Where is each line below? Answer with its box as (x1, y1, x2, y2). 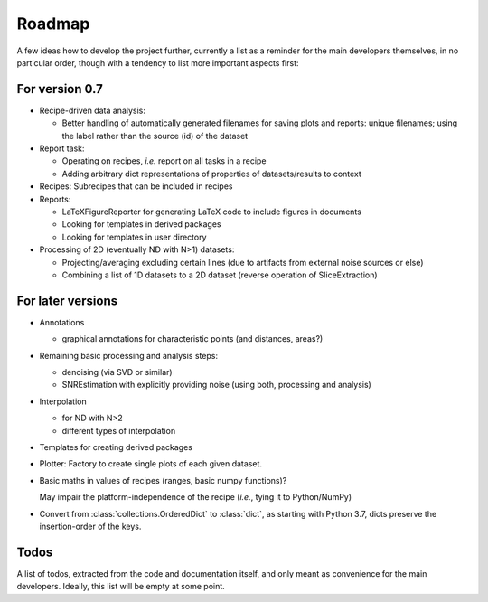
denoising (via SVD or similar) (61, 367, 173, 377)
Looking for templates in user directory (61, 231, 207, 242)
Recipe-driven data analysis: (39, 105, 146, 116)
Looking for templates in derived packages (61, 219, 221, 230)
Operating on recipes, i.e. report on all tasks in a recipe (61, 155, 267, 166)
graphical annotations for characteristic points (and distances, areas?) (61, 334, 324, 344)
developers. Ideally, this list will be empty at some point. (16, 581, 225, 592)
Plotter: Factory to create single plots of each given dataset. (39, 458, 262, 469)
